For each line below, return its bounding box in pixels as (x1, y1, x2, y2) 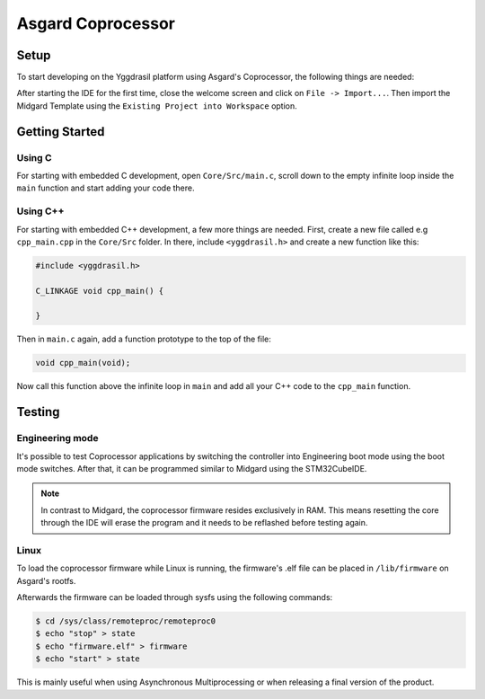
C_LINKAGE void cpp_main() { (35, 286, 164, 296)
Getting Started (16, 124, 105, 139)
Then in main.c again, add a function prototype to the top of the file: (16, 333, 271, 345)
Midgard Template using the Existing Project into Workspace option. (16, 100, 298, 111)
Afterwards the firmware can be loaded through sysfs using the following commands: (16, 592, 333, 603)
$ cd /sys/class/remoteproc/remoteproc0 (35, 616, 216, 626)
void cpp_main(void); (35, 358, 131, 368)
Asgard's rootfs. (16, 575, 76, 586)
